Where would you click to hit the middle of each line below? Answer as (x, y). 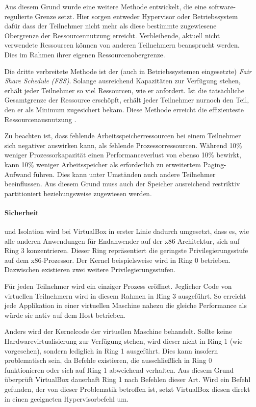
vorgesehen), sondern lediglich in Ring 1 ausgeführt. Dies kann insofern (111, 350)
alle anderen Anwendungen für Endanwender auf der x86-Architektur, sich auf (122, 241)
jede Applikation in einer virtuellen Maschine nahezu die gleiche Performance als (126, 305)
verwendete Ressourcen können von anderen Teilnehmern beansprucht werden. (122, 45)
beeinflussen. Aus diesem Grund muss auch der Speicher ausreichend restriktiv (122, 184)
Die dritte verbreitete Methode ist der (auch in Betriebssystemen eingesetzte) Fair (128, 71)
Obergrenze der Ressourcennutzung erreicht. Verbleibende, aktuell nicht (112, 35)
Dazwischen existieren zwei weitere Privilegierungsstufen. (90, 269)
